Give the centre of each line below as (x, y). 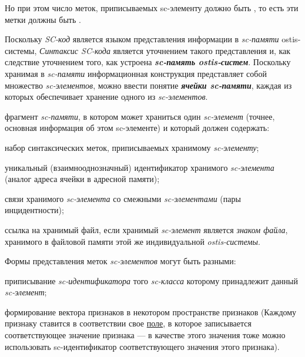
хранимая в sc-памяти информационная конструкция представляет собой (136, 73)
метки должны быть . (43, 19)
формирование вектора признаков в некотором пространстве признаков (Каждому (151, 311)
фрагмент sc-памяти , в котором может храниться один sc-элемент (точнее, (140, 116)
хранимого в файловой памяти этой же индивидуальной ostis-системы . (133, 241)
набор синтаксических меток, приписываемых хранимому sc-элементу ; (132, 147)
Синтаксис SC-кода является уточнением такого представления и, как (165, 50)
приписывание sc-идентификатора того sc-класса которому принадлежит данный (151, 280)
